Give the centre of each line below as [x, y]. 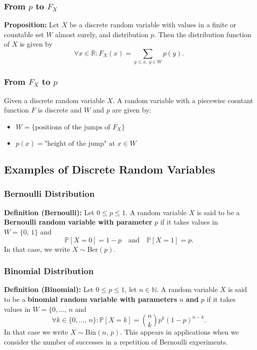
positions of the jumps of [73, 127]
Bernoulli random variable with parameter [78, 222]
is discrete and [60, 110]
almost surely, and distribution [102, 34]
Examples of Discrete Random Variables [110, 169]
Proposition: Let [32, 25]
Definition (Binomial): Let [49, 289]
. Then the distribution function [203, 34]
